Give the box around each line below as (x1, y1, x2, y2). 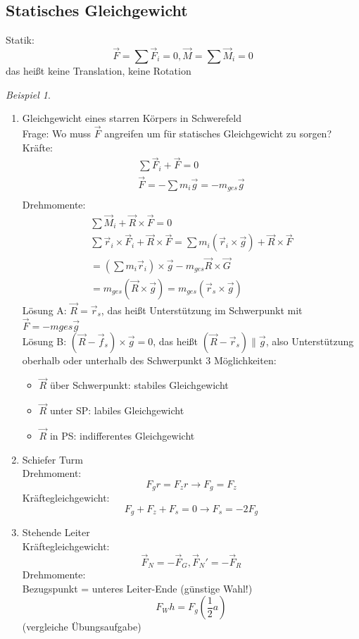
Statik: (6, 32, 34, 47)
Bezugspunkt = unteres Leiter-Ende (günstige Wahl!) (22, 581, 253, 595)
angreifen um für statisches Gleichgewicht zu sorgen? (104, 126, 332, 141)
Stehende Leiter (22, 525, 90, 540)
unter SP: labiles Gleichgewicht (49, 403, 184, 418)
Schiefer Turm (22, 452, 83, 466)
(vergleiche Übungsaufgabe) (22, 619, 141, 634)
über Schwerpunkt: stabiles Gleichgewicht (49, 378, 229, 392)
